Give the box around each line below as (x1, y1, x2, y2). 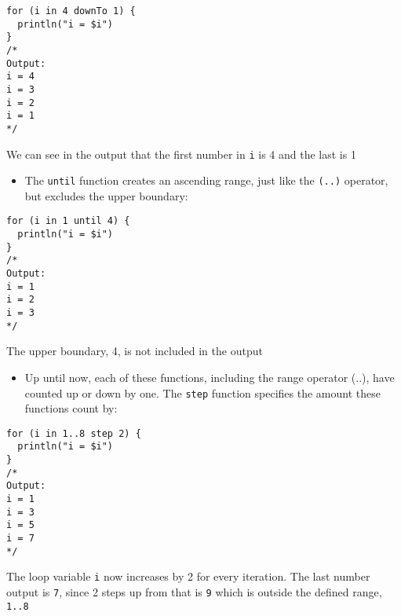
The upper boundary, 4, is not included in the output (6, 343, 263, 359)
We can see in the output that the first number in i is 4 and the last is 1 (6, 145, 356, 162)
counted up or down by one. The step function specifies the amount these (24, 384, 381, 401)
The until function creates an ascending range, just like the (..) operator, (24, 172, 388, 189)
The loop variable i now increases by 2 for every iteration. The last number (6, 568, 370, 585)
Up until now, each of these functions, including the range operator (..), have (24, 368, 395, 385)
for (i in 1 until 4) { (6, 215, 130, 227)
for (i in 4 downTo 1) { (6, 5, 136, 16)
